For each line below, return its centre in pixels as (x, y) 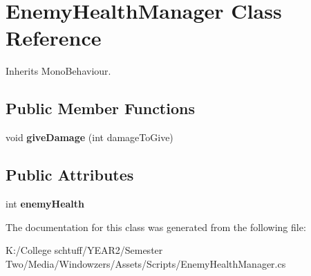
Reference (54, 38)
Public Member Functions (100, 108)
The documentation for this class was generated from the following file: (156, 227)
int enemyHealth (45, 203)
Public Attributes (70, 175)
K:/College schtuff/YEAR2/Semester (84, 250)
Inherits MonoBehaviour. (58, 71)
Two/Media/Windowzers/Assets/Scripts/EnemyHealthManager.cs (146, 263)
